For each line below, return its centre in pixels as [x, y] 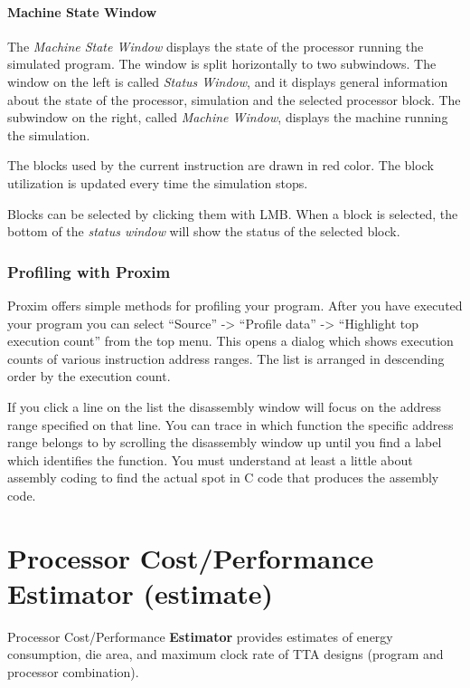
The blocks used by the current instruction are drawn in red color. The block [221, 165]
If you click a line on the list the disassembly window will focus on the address [225, 406]
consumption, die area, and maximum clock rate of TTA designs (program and [226, 654]
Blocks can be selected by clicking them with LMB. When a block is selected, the [233, 213]
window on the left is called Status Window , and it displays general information [228, 81]
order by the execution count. [89, 376]
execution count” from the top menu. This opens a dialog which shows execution [230, 341]
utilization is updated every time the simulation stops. [158, 182]
